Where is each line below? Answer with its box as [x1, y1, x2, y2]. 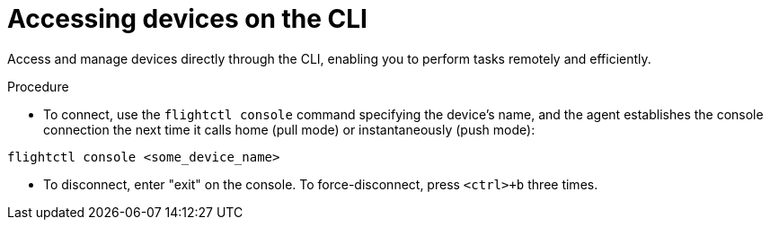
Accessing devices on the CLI [7, 4, 367, 34]
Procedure [7, 78, 69, 94]
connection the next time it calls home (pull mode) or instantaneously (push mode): [43, 121, 535, 137]
